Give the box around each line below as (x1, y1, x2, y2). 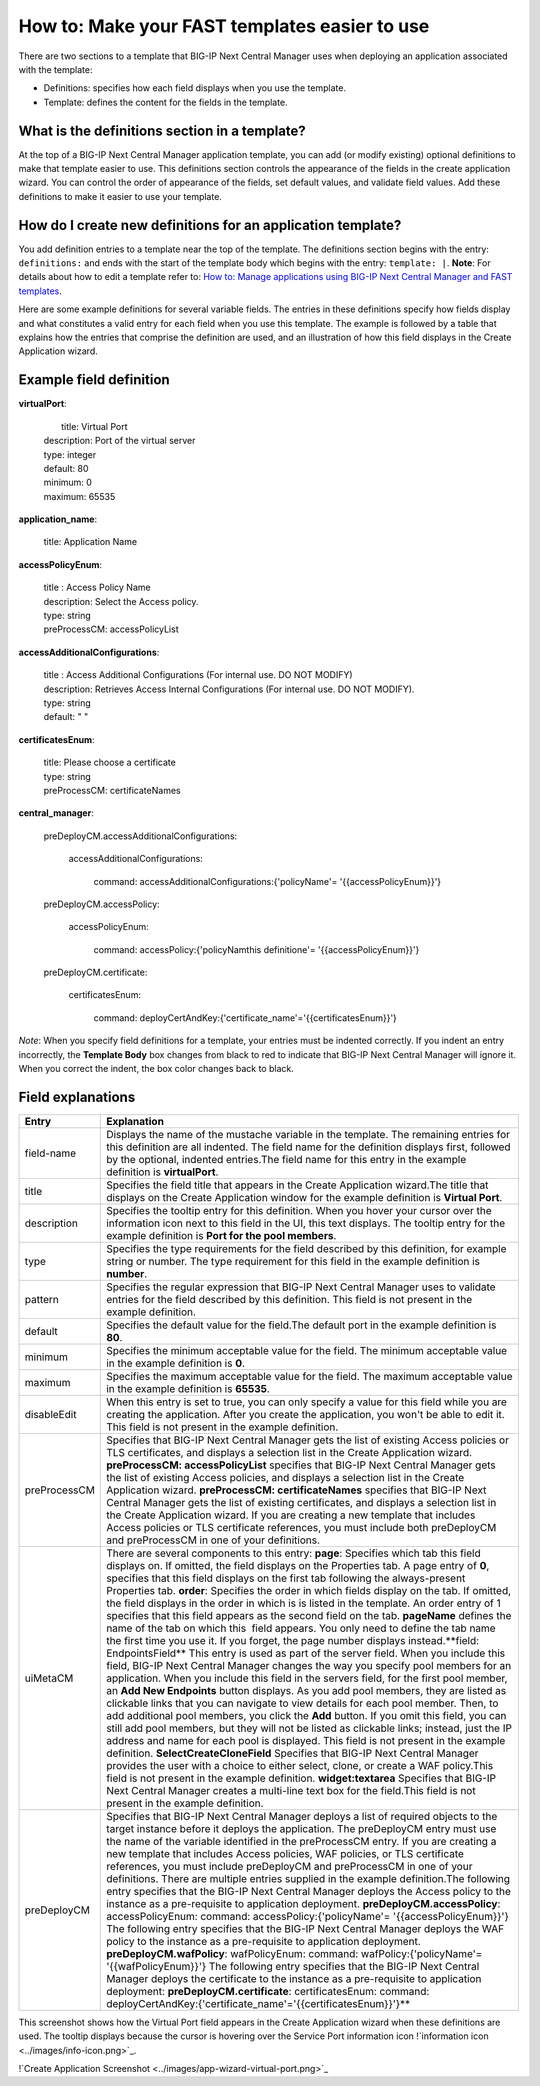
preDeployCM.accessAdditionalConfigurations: (43, 830, 238, 842)
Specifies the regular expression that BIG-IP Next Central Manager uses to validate (106, 1280, 496, 1294)
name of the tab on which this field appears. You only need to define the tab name (106, 1621, 496, 1635)
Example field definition (18, 371, 170, 389)
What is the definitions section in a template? (18, 122, 307, 139)
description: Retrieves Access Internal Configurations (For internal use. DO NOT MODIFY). (43, 683, 415, 695)
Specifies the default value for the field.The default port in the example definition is (106, 1318, 497, 1332)
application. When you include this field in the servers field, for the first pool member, (106, 1671, 508, 1685)
